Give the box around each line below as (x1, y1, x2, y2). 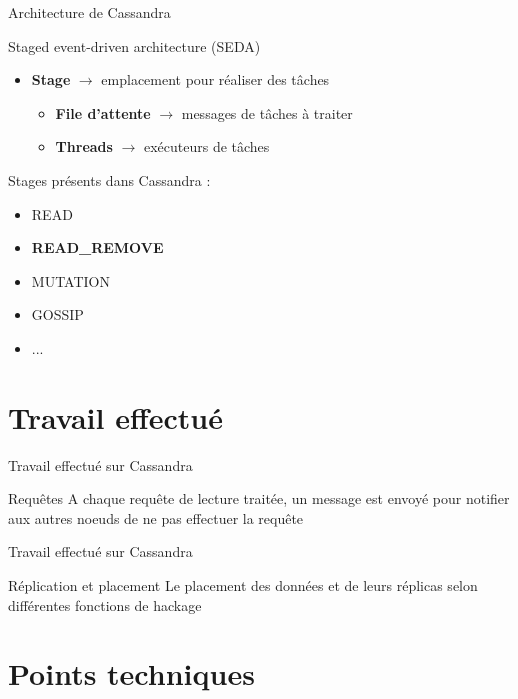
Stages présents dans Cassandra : (8, 169, 211, 190)
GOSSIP (31, 304, 84, 325)
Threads (55, 136, 113, 157)
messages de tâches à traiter (181, 102, 353, 123)
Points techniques (8, 653, 255, 694)
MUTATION (31, 270, 110, 291)
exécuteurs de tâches (143, 136, 270, 157)
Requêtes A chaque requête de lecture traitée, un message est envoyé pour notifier (8, 488, 510, 509)
